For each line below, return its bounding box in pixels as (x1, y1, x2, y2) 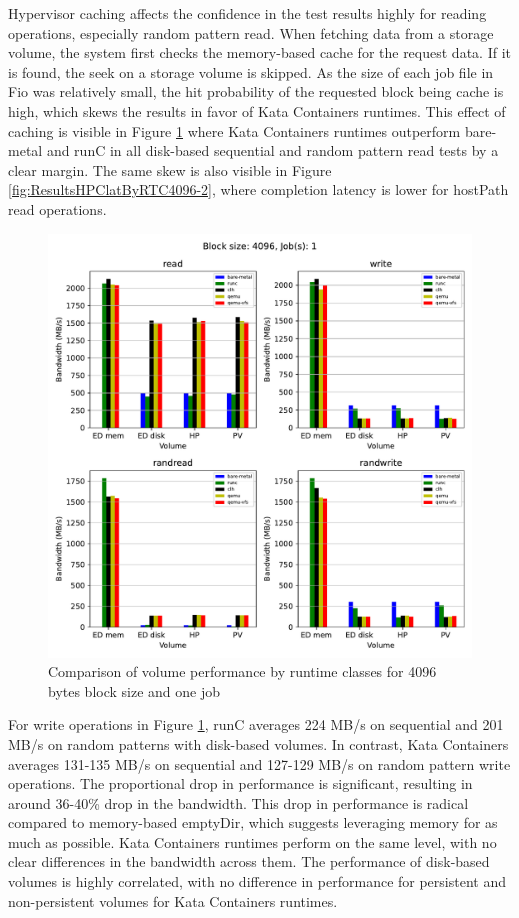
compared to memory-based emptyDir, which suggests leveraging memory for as (8, 812, 498, 833)
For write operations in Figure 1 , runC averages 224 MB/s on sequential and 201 (8, 714, 504, 735)
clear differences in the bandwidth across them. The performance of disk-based (8, 851, 490, 872)
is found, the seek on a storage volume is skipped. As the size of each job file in (8, 61, 494, 82)
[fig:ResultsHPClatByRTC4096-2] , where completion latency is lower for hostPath (8, 179, 509, 200)
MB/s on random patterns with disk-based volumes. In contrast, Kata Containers (8, 733, 509, 754)
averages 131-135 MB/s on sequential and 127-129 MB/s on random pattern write (8, 753, 511, 774)
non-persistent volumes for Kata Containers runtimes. (8, 890, 338, 911)
